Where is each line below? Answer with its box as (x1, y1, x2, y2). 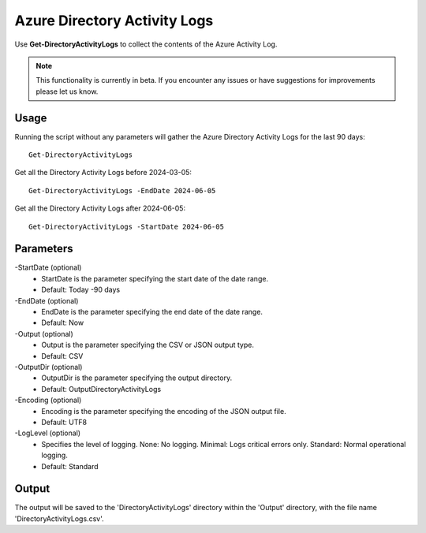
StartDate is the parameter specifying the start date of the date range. (41, 274, 268, 283)
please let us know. (35, 87, 99, 96)
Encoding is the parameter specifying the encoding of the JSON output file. (41, 406, 287, 416)
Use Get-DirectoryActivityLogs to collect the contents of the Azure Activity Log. (14, 39, 278, 49)
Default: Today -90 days (41, 285, 121, 295)
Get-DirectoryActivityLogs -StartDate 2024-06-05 (28, 222, 225, 231)
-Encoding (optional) (14, 395, 82, 405)
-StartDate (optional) (14, 263, 82, 272)
